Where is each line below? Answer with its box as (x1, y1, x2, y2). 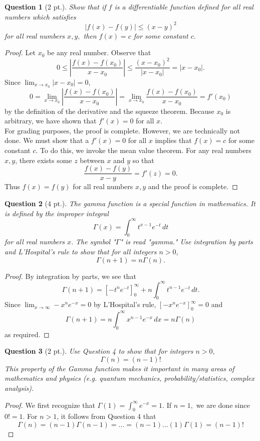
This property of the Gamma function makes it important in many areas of (5, 363, 234, 373)
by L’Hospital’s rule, (93, 299, 156, 310)
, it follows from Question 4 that (57, 411, 156, 421)
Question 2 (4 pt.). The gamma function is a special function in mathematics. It (5, 198, 256, 208)
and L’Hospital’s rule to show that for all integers (5, 246, 157, 256)
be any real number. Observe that (47, 47, 151, 58)
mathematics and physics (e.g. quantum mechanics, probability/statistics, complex (5, 373, 254, 383)
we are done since (196, 399, 250, 410)
